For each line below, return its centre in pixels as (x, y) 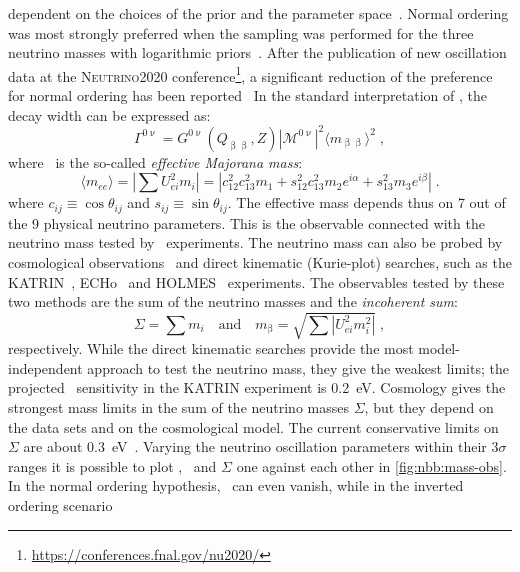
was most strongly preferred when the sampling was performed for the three (241, 32)
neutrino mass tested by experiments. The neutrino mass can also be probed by (255, 242)
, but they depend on (429, 407)
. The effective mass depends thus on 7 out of (366, 202)
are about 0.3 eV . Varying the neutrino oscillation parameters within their (255, 446)
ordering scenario (60, 505)
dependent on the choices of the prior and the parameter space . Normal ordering (258, 13)
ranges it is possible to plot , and (112, 465)
